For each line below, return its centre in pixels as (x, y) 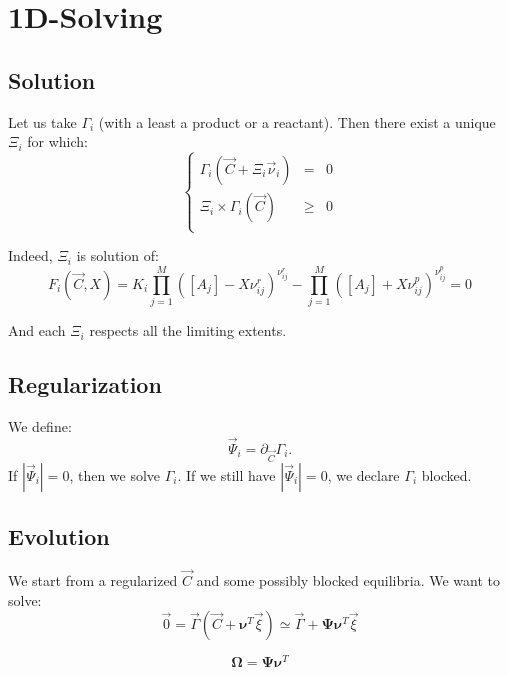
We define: (40, 425)
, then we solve (115, 474)
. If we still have (226, 474)
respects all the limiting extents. (188, 330)
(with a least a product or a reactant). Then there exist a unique (297, 121)
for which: (57, 141)
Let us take (42, 121)
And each (37, 330)
